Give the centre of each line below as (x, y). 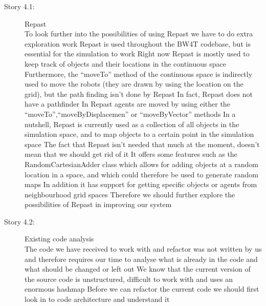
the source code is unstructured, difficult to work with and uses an (129, 279)
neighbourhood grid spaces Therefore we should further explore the (130, 194)
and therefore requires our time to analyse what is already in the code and (141, 259)
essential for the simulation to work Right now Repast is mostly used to (137, 54)
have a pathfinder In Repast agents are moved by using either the (127, 104)
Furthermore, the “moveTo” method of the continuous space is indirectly (139, 74)
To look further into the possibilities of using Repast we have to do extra (139, 34)
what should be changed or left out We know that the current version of (138, 269)
